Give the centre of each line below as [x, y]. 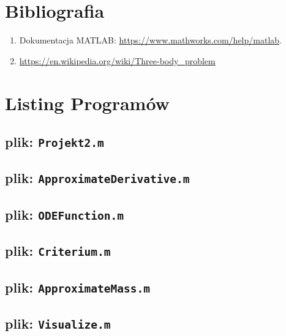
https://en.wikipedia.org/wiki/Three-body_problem [117, 60]
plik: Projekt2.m [55, 142]
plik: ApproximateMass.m [77, 287]
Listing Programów [87, 103]
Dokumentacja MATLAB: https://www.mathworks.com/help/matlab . [150, 40]
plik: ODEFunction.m [64, 214]
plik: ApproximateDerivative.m [97, 178]
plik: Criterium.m [58, 251]
